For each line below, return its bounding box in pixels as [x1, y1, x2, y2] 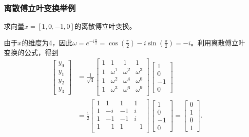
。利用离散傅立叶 [191, 37, 246, 47]
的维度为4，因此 [21, 37, 73, 47]
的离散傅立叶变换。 [74, 21, 136, 31]
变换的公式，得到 [4, 47, 58, 57]
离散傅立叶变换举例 [4, 1, 76, 14]
